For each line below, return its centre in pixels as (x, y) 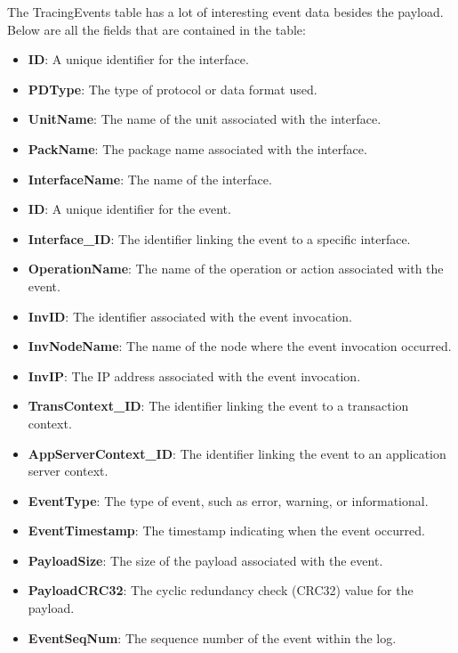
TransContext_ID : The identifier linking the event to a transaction (218, 406)
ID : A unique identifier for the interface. (138, 59)
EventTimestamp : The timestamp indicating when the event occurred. (226, 531)
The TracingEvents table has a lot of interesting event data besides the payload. (225, 12)
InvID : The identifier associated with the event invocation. (190, 316)
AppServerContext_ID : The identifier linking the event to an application (237, 453)
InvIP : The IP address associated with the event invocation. (194, 375)
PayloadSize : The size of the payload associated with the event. (205, 560)
